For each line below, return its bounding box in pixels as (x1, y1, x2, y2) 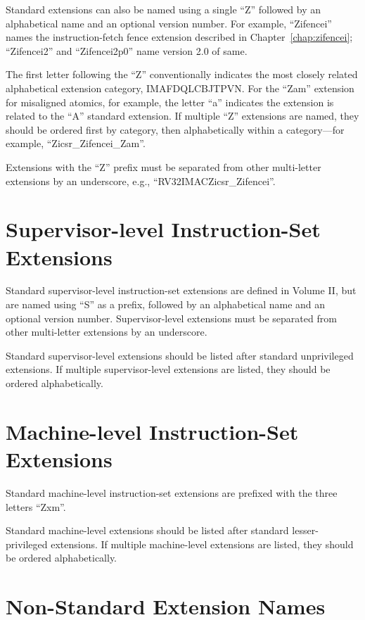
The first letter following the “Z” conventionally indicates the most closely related (6, 67, 358, 82)
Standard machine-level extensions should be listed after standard (6, 523, 289, 538)
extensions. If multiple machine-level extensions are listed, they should (51, 536, 354, 551)
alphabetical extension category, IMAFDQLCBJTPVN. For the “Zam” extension (6, 80, 354, 95)
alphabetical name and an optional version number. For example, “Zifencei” (6, 15, 332, 30)
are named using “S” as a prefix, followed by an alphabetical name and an (6, 297, 326, 312)
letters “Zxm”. (6, 499, 66, 514)
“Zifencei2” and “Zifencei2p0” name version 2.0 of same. (6, 43, 248, 58)
